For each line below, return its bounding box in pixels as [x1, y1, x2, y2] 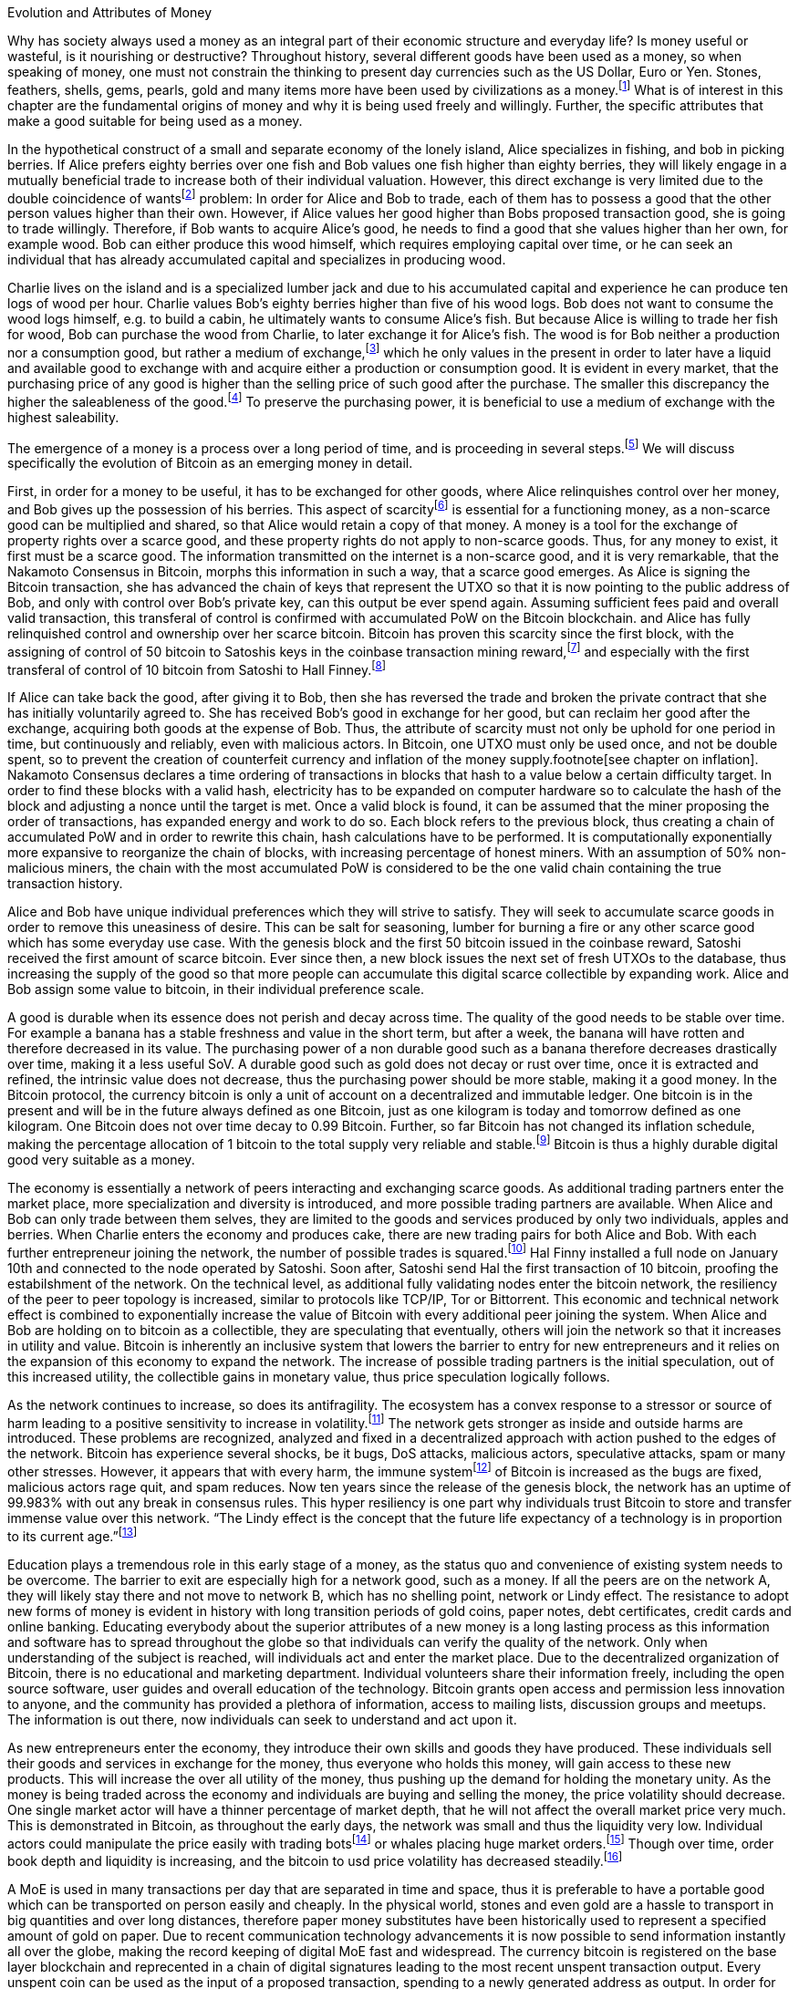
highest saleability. [7, 409, 119, 425]
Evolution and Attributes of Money [7, 5, 212, 20]
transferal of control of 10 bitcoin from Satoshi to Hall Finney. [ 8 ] [7, 658, 387, 678]
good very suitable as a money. [7, 1151, 195, 1167]
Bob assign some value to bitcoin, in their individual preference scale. [7, 981, 425, 998]
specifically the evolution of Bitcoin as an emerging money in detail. [7, 455, 413, 471]
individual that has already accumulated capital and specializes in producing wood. [7, 252, 506, 268]
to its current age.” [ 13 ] [7, 1525, 138, 1544]
